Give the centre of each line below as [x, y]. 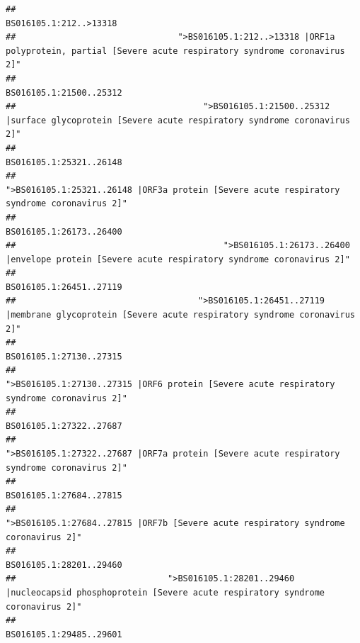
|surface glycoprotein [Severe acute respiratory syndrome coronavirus [178, 120]
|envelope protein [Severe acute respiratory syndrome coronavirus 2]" [178, 259]
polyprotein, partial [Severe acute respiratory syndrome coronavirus [175, 51]
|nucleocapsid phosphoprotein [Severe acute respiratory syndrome [166, 592]
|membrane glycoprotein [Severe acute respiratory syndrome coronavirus [180, 315]
